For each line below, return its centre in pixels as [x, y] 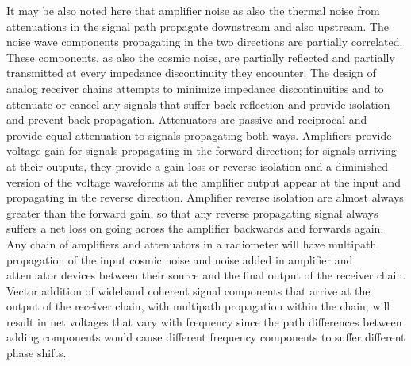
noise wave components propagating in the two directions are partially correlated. [205, 42]
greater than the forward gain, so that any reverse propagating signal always [192, 212]
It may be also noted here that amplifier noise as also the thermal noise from [193, 10]
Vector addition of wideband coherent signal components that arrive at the [188, 290]
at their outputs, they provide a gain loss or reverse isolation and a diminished [197, 166]
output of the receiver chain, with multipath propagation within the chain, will [198, 306]
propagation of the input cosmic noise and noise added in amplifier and [180, 259]
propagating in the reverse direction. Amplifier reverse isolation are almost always [205, 197]
